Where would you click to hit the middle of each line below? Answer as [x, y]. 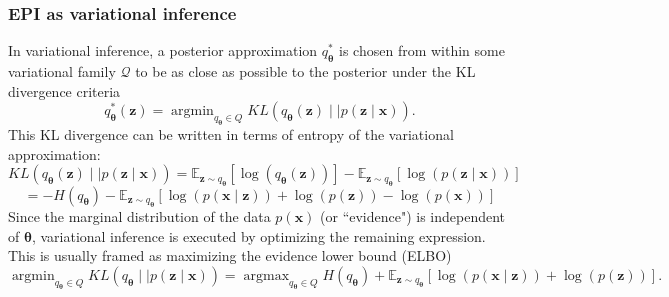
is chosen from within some [422, 50]
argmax [266, 275]
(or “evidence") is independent [413, 215]
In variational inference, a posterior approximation [163, 50]
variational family [62, 71]
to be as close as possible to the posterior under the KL [305, 71]
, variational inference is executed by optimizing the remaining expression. [258, 235]
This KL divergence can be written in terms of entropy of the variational [231, 133]
